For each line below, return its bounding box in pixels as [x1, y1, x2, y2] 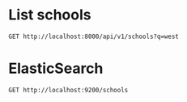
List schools [8, 6, 91, 24]
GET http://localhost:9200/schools [8, 86, 129, 94]
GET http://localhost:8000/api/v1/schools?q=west [8, 32, 180, 40]
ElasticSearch [8, 59, 104, 78]
